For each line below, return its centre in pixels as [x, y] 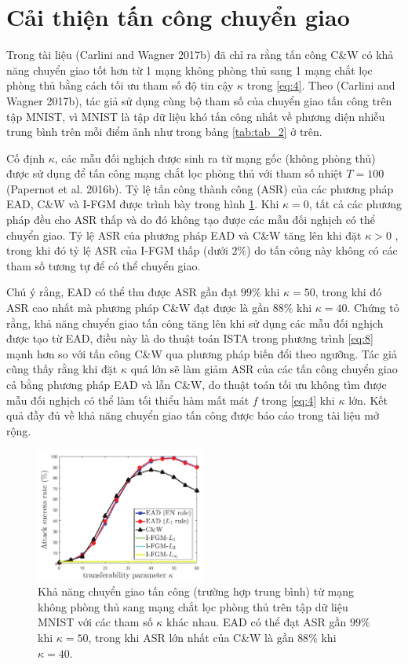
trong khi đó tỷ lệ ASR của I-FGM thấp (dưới [117, 250]
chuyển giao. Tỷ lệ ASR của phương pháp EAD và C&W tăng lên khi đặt [184, 235]
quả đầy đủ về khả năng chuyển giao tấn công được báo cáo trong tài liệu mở [193, 415]
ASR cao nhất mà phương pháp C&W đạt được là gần [138, 308]
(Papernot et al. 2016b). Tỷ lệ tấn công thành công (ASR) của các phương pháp [200, 188]
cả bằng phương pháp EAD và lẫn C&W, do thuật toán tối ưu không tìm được [197, 384]
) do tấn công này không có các [322, 250]
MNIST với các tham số [95, 622]
